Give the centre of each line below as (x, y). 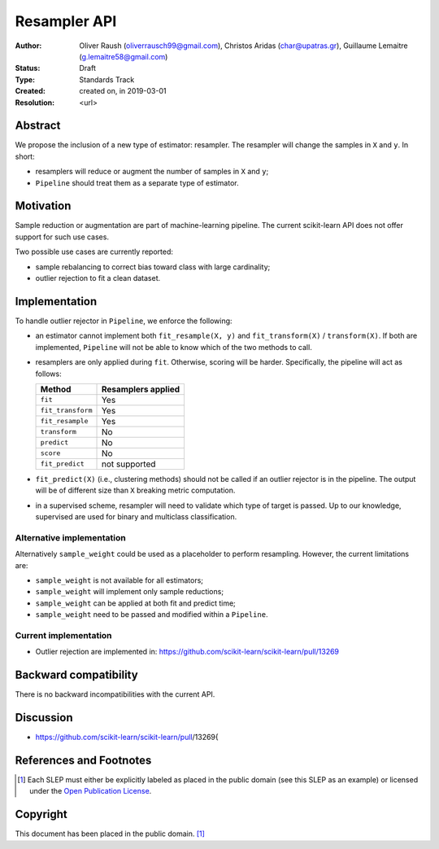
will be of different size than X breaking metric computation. (135, 490)
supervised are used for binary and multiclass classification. (136, 517)
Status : (28, 68)
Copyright (41, 814)
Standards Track (107, 79)
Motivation (43, 206)
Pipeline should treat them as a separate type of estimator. (137, 182)
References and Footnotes (83, 760)
